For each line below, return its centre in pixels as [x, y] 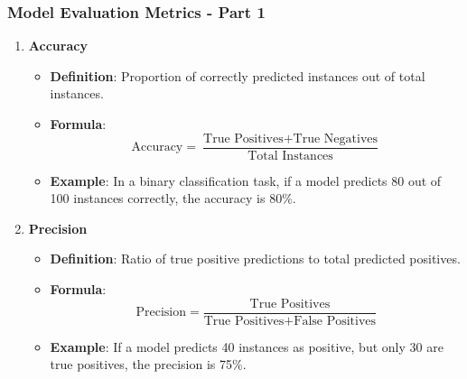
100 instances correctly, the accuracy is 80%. [173, 198]
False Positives [335, 321]
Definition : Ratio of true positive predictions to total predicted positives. [255, 259]
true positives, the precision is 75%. [148, 364]
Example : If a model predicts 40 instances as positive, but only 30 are [247, 346]
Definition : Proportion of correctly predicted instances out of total [238, 75]
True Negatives [336, 139]
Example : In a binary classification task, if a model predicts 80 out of [246, 180]
